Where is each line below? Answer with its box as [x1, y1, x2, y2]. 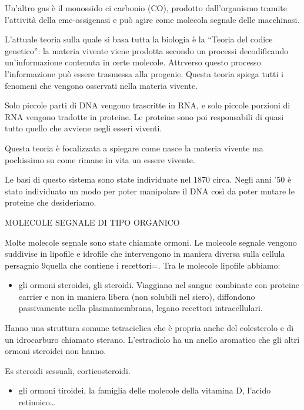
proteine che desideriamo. [5, 196, 96, 209]
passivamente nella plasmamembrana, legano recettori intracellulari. [18, 302, 263, 314]
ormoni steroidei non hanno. [5, 345, 106, 357]
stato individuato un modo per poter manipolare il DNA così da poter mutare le [5, 184, 295, 197]
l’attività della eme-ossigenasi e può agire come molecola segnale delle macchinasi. [5, 13, 300, 25]
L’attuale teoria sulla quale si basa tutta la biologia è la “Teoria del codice [5, 33, 273, 45]
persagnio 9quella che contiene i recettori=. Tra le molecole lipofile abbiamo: [5, 259, 280, 271]
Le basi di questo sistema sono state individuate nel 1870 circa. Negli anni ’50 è [5, 173, 292, 186]
